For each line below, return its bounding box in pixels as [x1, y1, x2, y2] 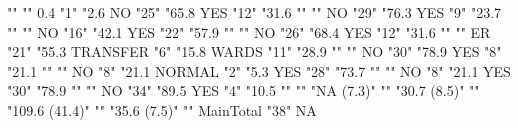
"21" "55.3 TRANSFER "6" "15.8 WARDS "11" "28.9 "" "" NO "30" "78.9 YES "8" [7, 41, 502, 62]
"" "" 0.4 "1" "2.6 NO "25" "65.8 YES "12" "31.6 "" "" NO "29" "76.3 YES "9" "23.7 [7, 2, 502, 22]
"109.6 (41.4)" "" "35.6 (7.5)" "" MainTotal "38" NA [7, 99, 317, 120]
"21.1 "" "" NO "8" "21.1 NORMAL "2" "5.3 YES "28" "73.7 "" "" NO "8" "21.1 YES [7, 60, 511, 81]
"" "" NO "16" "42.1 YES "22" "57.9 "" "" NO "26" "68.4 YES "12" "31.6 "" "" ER [7, 21, 491, 42]
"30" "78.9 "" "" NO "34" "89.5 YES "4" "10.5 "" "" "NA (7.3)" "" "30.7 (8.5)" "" [7, 80, 480, 101]
